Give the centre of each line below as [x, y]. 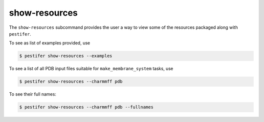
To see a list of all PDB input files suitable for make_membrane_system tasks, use [91, 69]
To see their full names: [33, 94]
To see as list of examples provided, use [50, 43]
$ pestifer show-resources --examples [66, 56]
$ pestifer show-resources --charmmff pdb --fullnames [86, 107]
